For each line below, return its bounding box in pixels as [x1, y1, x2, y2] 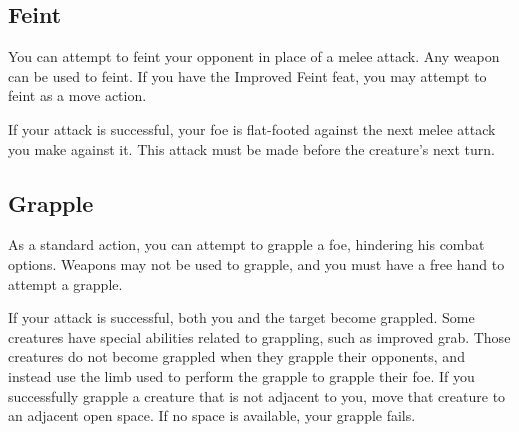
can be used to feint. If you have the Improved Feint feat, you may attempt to [8, 65, 487, 86]
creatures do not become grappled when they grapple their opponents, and [8, 346, 465, 367]
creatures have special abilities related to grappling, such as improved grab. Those [8, 326, 511, 347]
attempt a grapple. [8, 273, 123, 294]
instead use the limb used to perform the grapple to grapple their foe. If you [8, 365, 475, 386]
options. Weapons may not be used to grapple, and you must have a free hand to [8, 253, 505, 274]
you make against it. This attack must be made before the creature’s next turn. [8, 138, 495, 159]
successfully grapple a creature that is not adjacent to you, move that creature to [8, 385, 506, 406]
